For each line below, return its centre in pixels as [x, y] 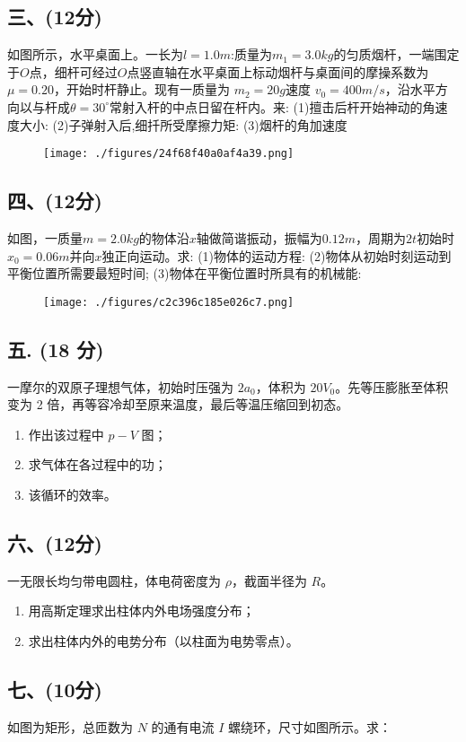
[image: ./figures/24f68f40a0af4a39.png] [169, 154]
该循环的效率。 [72, 495]
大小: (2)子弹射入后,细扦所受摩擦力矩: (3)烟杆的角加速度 [183, 124]
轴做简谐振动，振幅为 [259, 238]
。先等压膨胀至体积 [392, 386]
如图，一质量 [45, 238]
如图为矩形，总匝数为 [70, 726]
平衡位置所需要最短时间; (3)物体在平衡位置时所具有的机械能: [185, 273]
